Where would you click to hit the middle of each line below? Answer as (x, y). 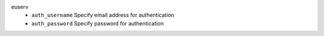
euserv (20, 7)
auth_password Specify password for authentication (98, 23)
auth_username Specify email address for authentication (103, 15)
